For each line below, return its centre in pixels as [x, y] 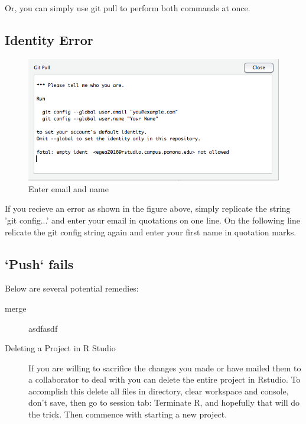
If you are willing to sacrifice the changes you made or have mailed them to [165, 368]
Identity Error [49, 39]
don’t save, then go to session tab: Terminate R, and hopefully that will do [164, 402]
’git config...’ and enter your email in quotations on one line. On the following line [152, 220]
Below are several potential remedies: [72, 288]
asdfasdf [43, 328]
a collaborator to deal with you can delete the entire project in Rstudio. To [165, 379]
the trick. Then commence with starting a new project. [128, 414]
